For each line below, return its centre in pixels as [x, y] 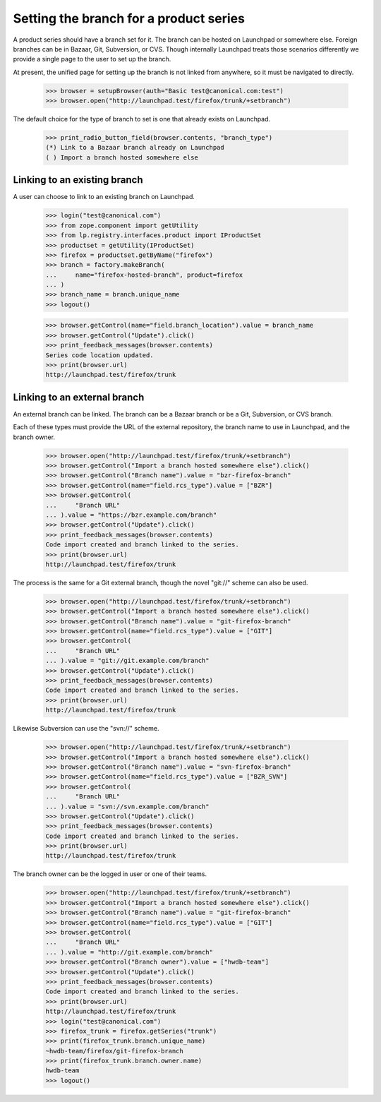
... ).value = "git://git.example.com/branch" [127, 661]
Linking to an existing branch [78, 180]
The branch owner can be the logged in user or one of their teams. [110, 874]
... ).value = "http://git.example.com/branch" [129, 952]
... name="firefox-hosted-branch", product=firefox [144, 275]
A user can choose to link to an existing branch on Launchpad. [104, 197]
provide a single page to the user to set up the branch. [92, 59]
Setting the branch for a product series [129, 18]
